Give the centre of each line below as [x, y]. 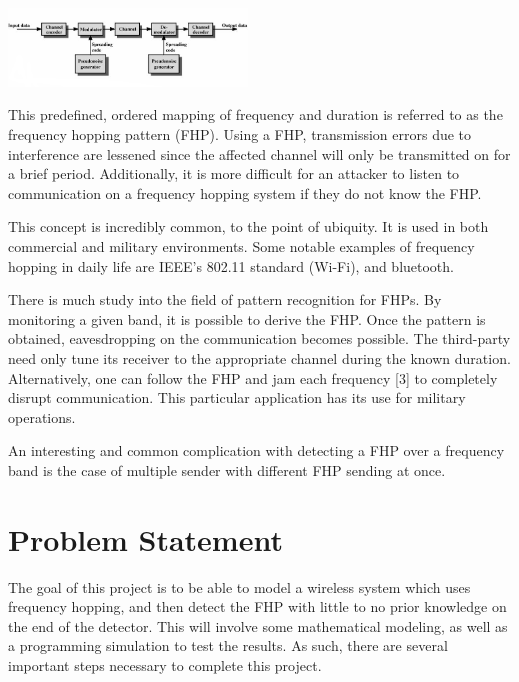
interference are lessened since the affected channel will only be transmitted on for [259, 153]
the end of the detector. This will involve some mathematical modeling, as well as [258, 625]
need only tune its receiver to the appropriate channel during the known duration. [259, 357]
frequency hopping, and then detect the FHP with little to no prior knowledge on [257, 606]
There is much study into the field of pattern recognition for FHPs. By [225, 299]
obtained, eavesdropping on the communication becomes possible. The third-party [259, 338]
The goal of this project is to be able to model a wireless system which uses [239, 586]
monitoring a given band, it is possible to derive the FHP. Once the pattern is [247, 318]
